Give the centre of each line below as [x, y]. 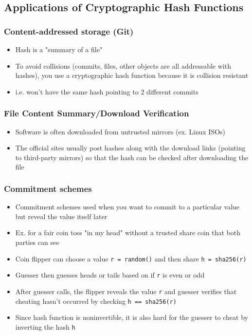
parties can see [37, 242]
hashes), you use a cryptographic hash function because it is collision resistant [132, 75]
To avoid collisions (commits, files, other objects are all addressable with [123, 65]
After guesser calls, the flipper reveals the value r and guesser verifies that [126, 291]
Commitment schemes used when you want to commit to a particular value [127, 207]
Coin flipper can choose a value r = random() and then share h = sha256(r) [131, 258]
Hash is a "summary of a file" [59, 49]
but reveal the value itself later [61, 216]
